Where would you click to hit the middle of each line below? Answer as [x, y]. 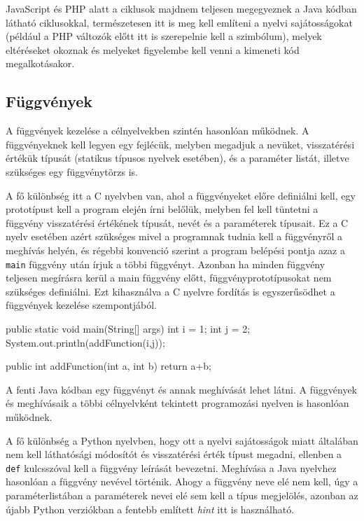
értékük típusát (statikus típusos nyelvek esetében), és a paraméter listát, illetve [177, 158]
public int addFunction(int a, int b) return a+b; [108, 366]
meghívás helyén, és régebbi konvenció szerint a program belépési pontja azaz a [175, 250]
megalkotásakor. [40, 63]
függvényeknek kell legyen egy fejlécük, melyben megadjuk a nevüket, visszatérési [180, 144]
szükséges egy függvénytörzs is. [72, 171]
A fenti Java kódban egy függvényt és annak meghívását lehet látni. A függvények [182, 389]
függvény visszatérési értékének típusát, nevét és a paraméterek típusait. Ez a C [177, 222]
